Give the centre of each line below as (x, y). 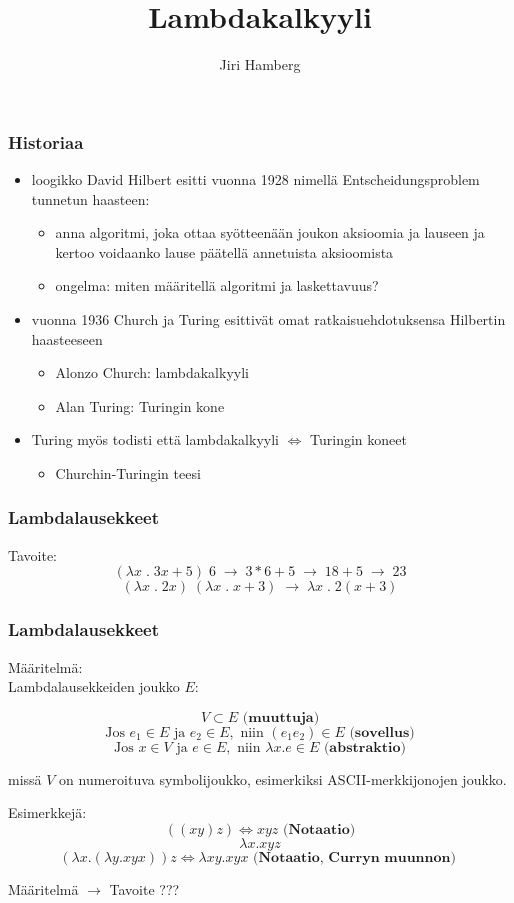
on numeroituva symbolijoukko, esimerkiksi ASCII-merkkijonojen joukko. (283, 778)
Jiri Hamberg (260, 64)
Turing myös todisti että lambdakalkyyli (155, 439)
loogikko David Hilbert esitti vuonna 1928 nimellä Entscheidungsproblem (255, 179)
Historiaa (46, 141)
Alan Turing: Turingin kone (140, 405)
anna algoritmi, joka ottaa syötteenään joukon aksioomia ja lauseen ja (270, 232)
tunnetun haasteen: (90, 198)
